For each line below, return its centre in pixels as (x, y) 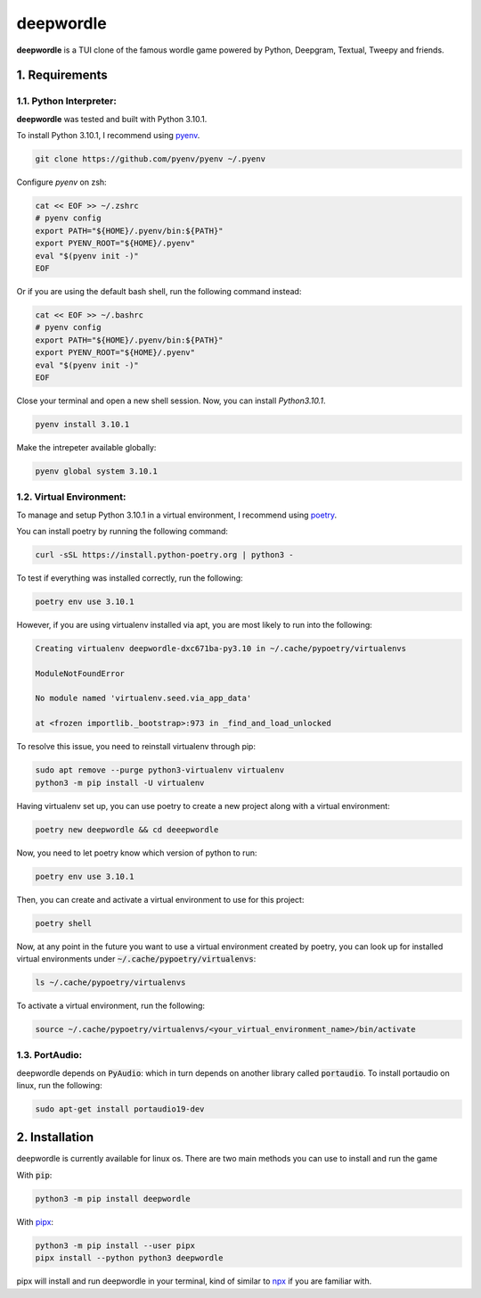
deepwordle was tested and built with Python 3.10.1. (112, 119)
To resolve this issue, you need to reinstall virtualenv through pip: (136, 747)
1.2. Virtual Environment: (71, 497)
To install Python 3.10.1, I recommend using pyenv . (108, 136)
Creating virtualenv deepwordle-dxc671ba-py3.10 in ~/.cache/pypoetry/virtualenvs (221, 648)
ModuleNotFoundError (80, 673)
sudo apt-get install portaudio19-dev (120, 1109)
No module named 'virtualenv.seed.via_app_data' (143, 699)
